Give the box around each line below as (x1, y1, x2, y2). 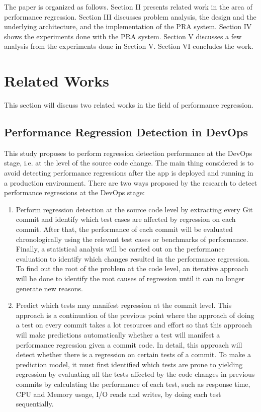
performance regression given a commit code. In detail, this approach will (16, 339, 242, 350)
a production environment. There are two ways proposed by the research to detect (4, 177, 257, 188)
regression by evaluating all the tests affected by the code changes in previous (16, 369, 255, 379)
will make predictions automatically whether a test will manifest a (16, 329, 220, 340)
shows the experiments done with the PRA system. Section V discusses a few (4, 31, 242, 41)
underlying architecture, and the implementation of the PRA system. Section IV (4, 21, 252, 32)
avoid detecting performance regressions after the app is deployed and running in (4, 168, 253, 178)
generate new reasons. (16, 283, 83, 293)
